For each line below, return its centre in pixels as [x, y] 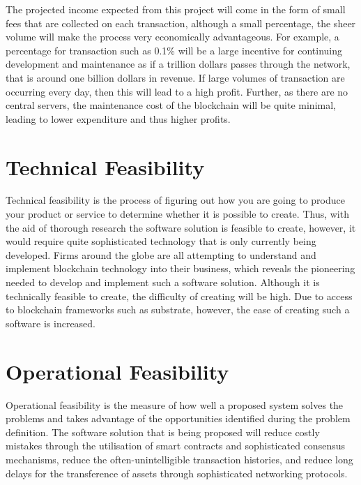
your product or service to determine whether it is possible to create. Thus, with [177, 214]
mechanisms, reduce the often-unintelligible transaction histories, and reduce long [179, 459]
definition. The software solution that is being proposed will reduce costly [163, 432]
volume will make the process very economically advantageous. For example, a [172, 37]
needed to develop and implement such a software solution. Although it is [163, 282]
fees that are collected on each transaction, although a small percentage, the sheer [181, 23]
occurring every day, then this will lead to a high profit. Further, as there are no [177, 91]
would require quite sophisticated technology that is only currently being [161, 241]
